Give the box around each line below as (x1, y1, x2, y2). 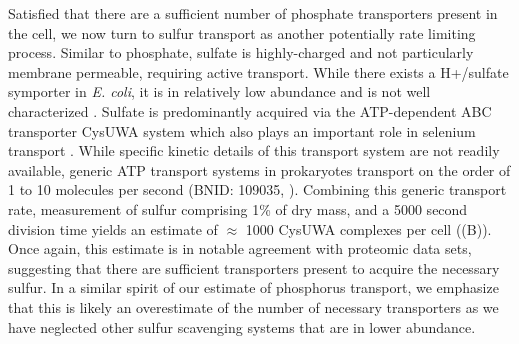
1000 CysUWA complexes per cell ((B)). (245, 218, 492, 239)
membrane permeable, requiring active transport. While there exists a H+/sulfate (8, 61, 509, 82)
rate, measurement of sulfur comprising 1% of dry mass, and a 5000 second (8, 198, 468, 219)
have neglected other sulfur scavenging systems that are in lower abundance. (8, 316, 476, 337)
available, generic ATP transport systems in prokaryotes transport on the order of (8, 159, 511, 180)
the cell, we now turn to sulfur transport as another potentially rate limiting (8, 22, 476, 43)
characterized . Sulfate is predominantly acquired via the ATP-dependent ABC (8, 100, 492, 121)
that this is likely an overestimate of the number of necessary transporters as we (8, 296, 499, 317)
